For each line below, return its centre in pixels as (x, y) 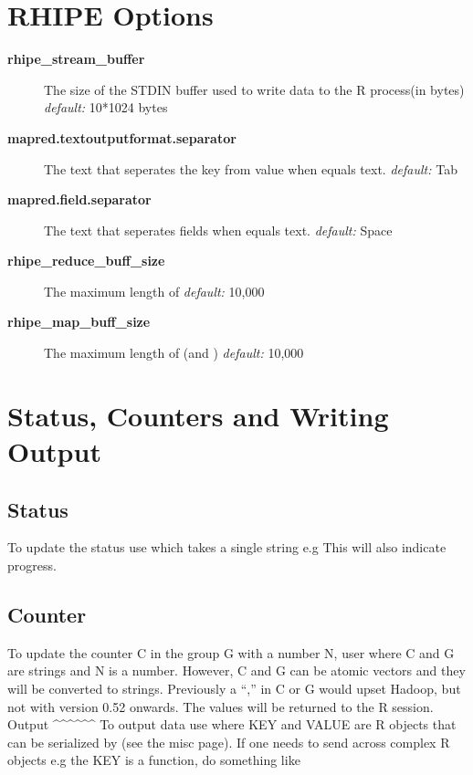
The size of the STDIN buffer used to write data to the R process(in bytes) (254, 89)
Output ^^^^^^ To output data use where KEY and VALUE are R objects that (232, 724)
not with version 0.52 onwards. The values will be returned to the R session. (221, 706)
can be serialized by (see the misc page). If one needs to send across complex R (229, 742)
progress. (32, 566)
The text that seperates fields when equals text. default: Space (218, 230)
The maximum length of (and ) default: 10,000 (174, 353)
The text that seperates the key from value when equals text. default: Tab (251, 168)
